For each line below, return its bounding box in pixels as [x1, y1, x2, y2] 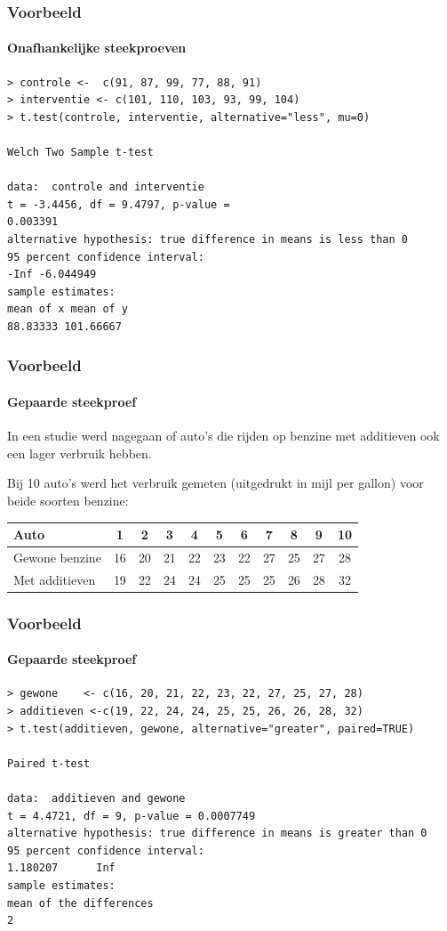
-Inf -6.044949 [7, 268, 97, 281]
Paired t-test [7, 757, 91, 770]
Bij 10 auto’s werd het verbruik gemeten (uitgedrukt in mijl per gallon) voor [7, 474, 424, 492]
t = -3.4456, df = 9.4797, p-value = [7, 198, 230, 211]
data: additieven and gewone [7, 792, 186, 806]
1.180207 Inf [7, 862, 116, 875]
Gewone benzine [13, 547, 101, 566]
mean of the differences [7, 896, 154, 910]
